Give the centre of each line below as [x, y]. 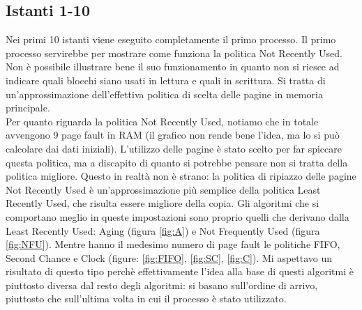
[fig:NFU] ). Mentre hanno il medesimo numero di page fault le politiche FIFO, [173, 244]
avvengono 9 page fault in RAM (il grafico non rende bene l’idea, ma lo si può [173, 135]
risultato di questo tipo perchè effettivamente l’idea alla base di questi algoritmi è [180, 271]
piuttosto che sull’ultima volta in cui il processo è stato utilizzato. [146, 299]
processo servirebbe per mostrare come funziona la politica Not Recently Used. [174, 53]
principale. [28, 108]
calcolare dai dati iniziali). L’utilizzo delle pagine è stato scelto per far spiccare [174, 148]
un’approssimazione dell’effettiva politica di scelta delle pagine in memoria [164, 94]
